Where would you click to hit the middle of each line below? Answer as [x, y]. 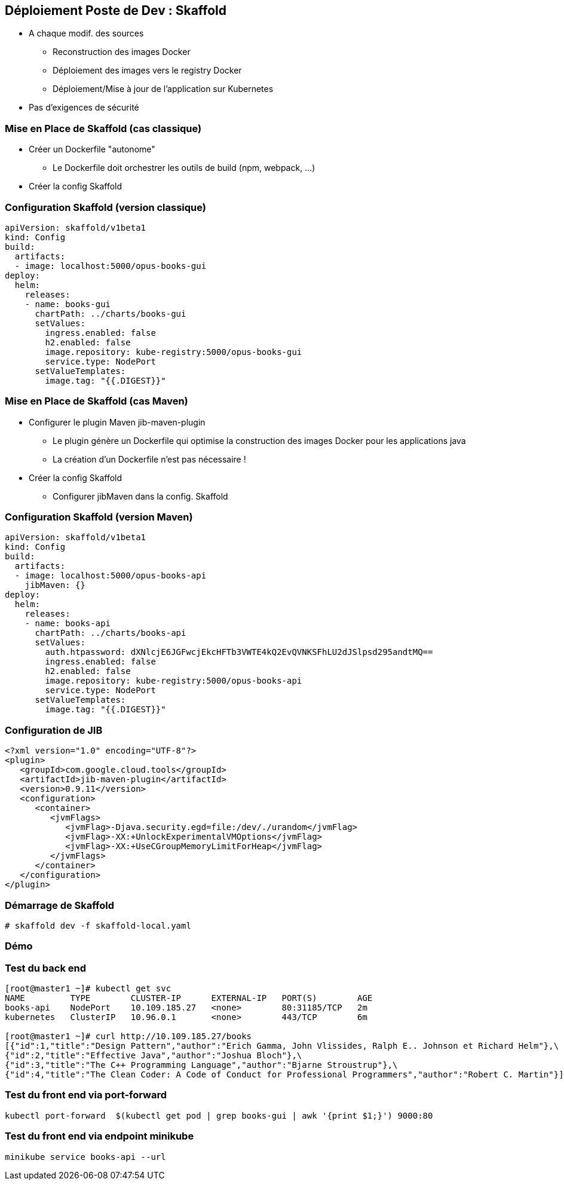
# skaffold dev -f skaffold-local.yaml [98, 925]
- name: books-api [68, 624]
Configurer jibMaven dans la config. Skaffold [140, 496]
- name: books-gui [68, 304]
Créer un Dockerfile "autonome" [92, 149]
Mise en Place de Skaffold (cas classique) [103, 128]
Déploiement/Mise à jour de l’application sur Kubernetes [163, 89]
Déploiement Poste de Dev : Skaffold [116, 10]
